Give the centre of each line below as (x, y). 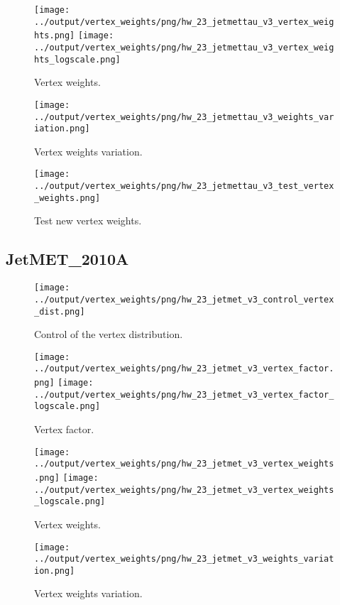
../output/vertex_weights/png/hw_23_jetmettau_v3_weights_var (184, 117)
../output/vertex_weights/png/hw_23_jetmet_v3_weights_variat (184, 559)
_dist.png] (60, 311)
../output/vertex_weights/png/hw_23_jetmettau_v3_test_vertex (184, 186)
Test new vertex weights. (88, 220)
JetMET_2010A (67, 259)
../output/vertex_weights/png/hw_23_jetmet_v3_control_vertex (184, 299)
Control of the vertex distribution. (109, 334)
